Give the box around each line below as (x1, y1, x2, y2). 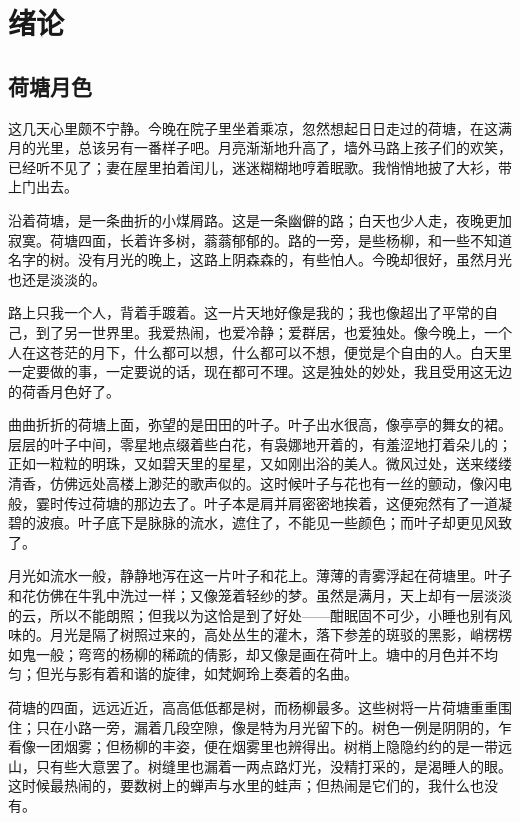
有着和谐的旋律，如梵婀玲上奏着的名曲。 (91, 663, 358, 684)
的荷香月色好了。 (8, 380, 120, 401)
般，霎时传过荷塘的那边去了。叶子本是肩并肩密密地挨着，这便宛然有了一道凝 (8, 492, 512, 513)
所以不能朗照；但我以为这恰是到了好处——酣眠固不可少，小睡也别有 (49, 604, 498, 625)
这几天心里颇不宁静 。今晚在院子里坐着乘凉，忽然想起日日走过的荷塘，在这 (8, 117, 498, 138)
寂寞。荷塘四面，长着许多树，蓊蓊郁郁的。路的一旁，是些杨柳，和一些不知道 (8, 229, 512, 250)
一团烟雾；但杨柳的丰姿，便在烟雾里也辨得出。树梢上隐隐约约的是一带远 (35, 736, 512, 757)
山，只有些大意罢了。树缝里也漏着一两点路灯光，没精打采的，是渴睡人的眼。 (8, 755, 512, 776)
